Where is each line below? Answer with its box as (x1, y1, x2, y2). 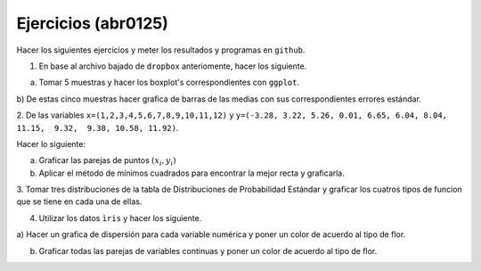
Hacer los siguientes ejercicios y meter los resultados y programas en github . (16, 45, 306, 55)
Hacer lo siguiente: (16, 138, 86, 149)
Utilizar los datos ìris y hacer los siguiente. (38, 212, 202, 223)
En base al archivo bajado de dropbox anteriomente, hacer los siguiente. (38, 61, 307, 71)
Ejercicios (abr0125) (16, 13, 169, 33)
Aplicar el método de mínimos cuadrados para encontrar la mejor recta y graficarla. (38, 168, 345, 178)
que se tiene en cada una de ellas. (16, 196, 143, 207)
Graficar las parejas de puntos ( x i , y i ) (38, 155, 177, 168)
